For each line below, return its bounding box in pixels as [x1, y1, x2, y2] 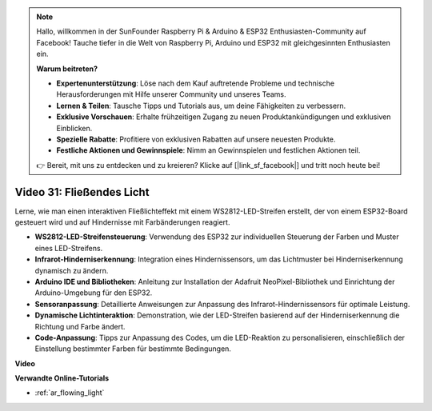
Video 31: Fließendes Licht [14, 185, 150, 199]
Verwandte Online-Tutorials [14, 373, 110, 383]
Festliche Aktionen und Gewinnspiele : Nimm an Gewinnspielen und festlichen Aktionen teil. [56, 146, 361, 155]
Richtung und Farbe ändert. [34, 321, 126, 331]
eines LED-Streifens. [34, 243, 103, 253]
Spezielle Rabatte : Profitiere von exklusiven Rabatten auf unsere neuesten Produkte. [56, 134, 336, 144]
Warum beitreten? [36, 64, 98, 74]
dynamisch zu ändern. [34, 265, 109, 275]
